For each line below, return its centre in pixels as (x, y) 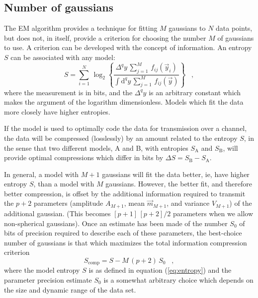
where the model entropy (42, 270)
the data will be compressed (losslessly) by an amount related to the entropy (121, 138)
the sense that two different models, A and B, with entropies (96, 148)
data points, (234, 28)
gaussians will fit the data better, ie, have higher (176, 174)
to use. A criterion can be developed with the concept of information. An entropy (128, 47)
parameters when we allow (213, 213)
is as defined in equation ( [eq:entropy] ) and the (160, 270)
